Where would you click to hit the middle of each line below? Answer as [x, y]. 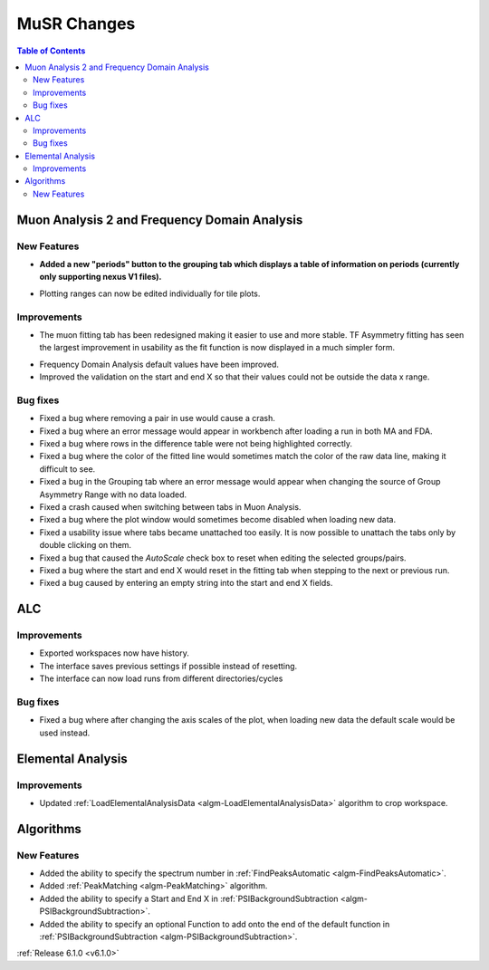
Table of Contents [51, 51]
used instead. [65, 733]
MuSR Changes [76, 24]
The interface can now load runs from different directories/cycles [161, 678]
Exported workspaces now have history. [114, 653]
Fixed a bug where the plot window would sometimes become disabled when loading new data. [218, 520]
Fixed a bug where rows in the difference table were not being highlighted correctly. [196, 444]
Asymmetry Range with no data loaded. [113, 495]
